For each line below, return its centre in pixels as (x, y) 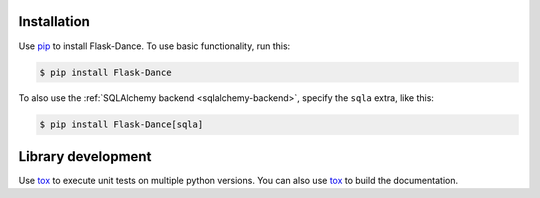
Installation (54, 21)
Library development (85, 156)
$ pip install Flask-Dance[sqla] (121, 124)
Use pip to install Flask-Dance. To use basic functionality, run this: (154, 46)
